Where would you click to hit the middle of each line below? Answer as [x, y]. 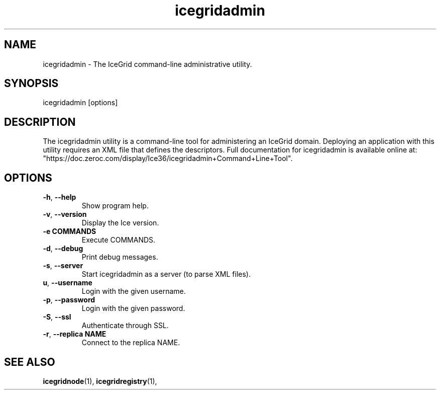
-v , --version [65, 214]
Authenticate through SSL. [125, 326]
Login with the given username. [134, 291]
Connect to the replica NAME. [131, 343]
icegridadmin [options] [80, 103]
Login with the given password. [133, 308]
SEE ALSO [30, 362]
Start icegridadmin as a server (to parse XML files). [166, 274]
